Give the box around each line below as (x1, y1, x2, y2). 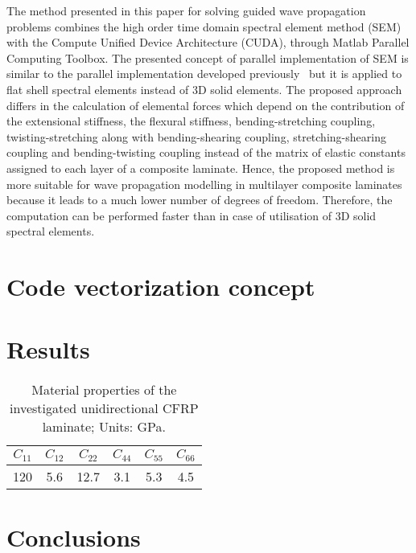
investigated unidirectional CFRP (10, 399, 199, 418)
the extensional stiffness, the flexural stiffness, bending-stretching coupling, (6, 113, 376, 129)
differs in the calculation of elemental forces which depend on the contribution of (6, 96, 405, 113)
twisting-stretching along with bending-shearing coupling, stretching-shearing (6, 128, 386, 145)
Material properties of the (31, 380, 177, 399)
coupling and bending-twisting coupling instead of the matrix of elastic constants (6, 144, 406, 161)
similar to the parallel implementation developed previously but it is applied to (6, 65, 402, 82)
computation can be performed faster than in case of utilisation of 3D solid (6, 207, 377, 223)
